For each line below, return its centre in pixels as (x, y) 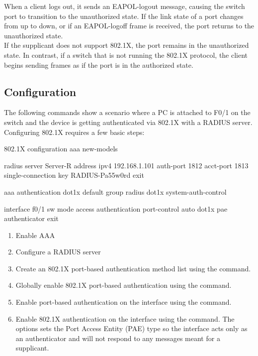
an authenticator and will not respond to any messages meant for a (118, 338)
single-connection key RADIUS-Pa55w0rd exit (74, 175)
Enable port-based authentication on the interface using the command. (124, 302)
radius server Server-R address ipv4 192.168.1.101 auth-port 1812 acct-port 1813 (126, 165)
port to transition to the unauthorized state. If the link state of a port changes (124, 16)
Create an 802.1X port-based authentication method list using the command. (133, 268)
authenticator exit (31, 218)
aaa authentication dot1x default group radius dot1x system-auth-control (115, 191)
